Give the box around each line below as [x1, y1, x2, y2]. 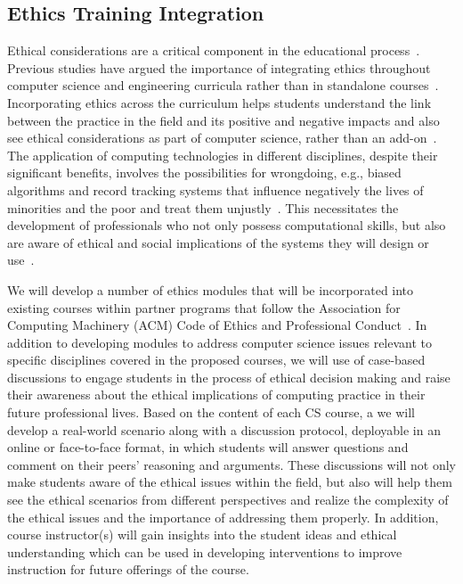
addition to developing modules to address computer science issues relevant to [7, 333, 433, 351]
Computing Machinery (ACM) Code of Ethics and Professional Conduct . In [7, 316, 427, 334]
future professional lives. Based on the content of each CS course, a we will [7, 403, 415, 422]
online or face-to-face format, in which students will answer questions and [7, 438, 409, 457]
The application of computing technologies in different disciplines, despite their [7, 145, 438, 164]
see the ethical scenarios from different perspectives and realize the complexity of [7, 490, 449, 509]
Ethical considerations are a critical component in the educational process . [7, 41, 420, 60]
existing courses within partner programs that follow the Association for [7, 298, 401, 317]
